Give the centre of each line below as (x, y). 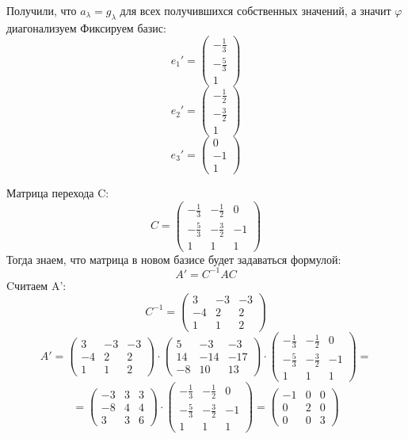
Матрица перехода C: (58, 193)
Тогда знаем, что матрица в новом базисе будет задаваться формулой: (174, 259)
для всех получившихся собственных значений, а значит (255, 10)
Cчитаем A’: (36, 285)
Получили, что (42, 10)
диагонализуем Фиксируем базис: (86, 27)
